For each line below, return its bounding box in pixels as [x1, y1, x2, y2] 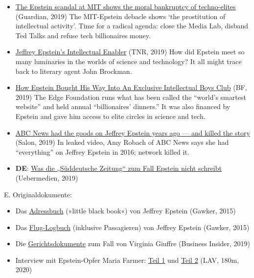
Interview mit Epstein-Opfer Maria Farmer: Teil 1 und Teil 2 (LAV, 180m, [15, 255, 239, 265]
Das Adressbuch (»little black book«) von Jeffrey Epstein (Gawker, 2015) [15, 206, 236, 216]
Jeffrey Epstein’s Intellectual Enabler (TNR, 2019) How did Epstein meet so [15, 46, 245, 57]
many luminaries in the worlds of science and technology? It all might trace [15, 56, 242, 66]
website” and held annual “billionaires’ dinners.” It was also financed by [15, 101, 231, 112]
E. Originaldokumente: [4, 189, 72, 199]
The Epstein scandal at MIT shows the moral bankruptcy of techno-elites [15, 1, 236, 11]
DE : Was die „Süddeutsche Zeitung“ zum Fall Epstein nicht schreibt [15, 163, 222, 173]
